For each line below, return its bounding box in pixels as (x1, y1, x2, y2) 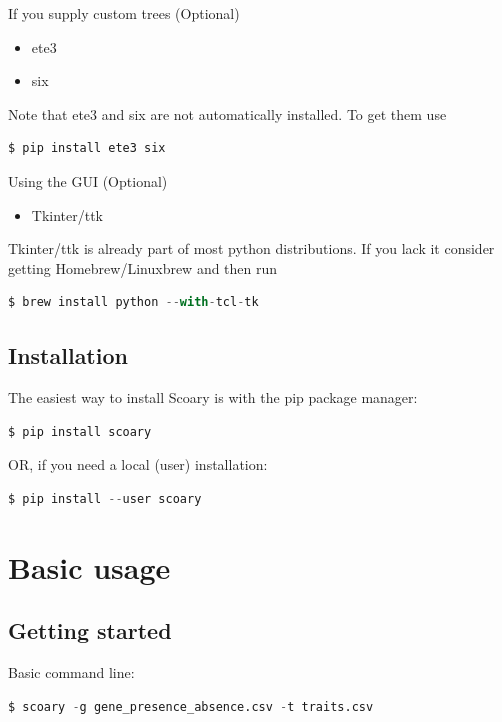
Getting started (8, 615, 172, 646)
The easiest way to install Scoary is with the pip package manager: (8, 387, 418, 408)
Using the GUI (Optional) (8, 170, 168, 191)
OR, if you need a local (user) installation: (8, 454, 268, 475)
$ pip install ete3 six (8, 141, 166, 156)
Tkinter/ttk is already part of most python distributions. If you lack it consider (8, 238, 495, 259)
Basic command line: (8, 662, 135, 683)
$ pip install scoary (8, 424, 152, 439)
